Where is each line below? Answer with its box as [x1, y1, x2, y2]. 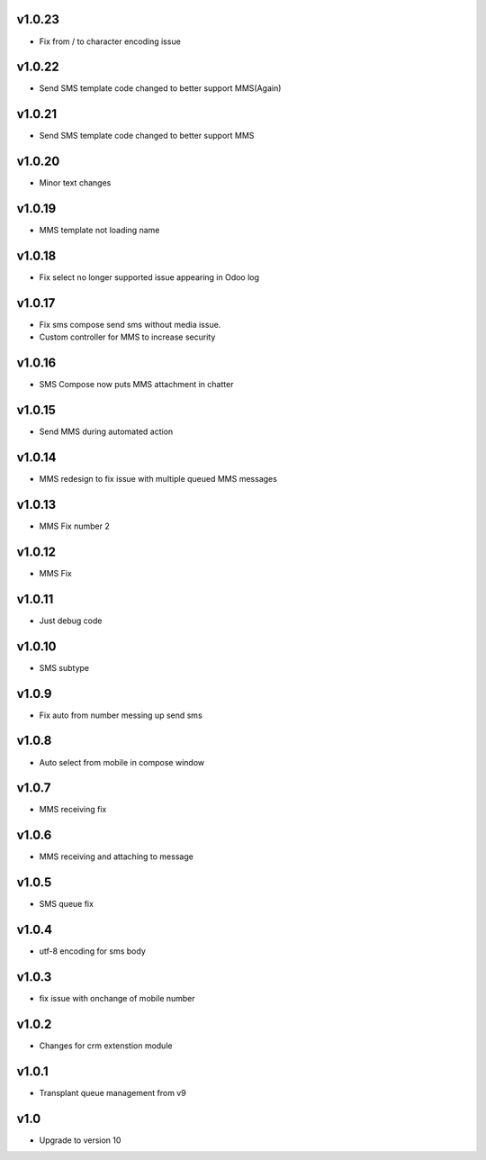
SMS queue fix [39, 899, 94, 910]
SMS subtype [39, 662, 90, 673]
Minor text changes [39, 177, 112, 188]
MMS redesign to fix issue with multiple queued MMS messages [39, 474, 278, 485]
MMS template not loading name [39, 225, 160, 236]
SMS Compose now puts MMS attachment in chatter [39, 379, 234, 390]
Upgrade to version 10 [39, 1135, 121, 1146]
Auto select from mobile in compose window [39, 757, 205, 767]
